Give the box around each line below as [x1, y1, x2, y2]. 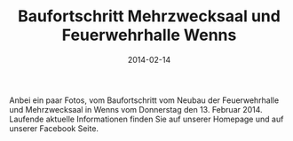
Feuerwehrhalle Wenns [61, 25, 237, 45]
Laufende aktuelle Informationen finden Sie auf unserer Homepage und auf [9, 114, 284, 124]
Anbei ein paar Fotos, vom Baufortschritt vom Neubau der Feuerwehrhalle [9, 95, 280, 106]
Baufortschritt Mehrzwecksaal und [17, 6, 281, 27]
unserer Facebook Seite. [9, 122, 99, 134]
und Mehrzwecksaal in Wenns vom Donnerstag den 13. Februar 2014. [9, 104, 264, 114]
